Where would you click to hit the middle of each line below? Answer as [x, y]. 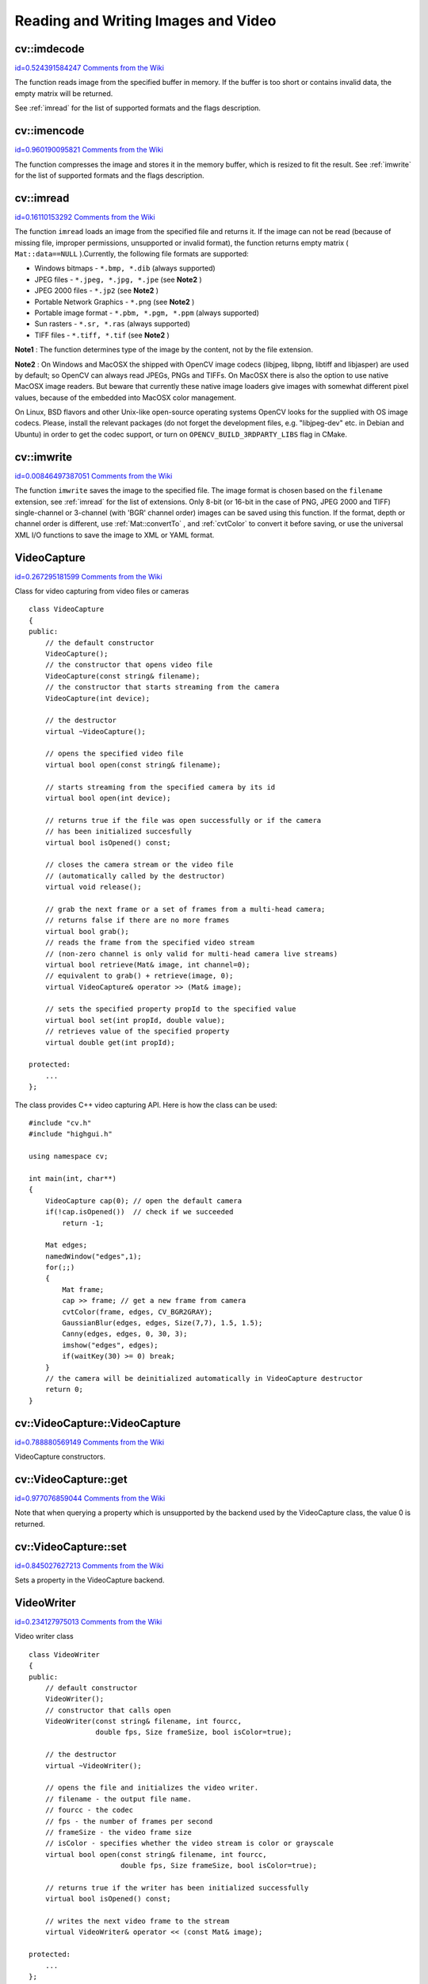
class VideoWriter [65, 1654]
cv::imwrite [44, 457]
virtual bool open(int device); [108, 798]
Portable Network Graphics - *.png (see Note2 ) [115, 302]
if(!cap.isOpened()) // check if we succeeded [139, 1212]
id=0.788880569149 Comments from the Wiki [90, 1442]
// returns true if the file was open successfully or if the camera [183, 820]
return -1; [83, 1223]
